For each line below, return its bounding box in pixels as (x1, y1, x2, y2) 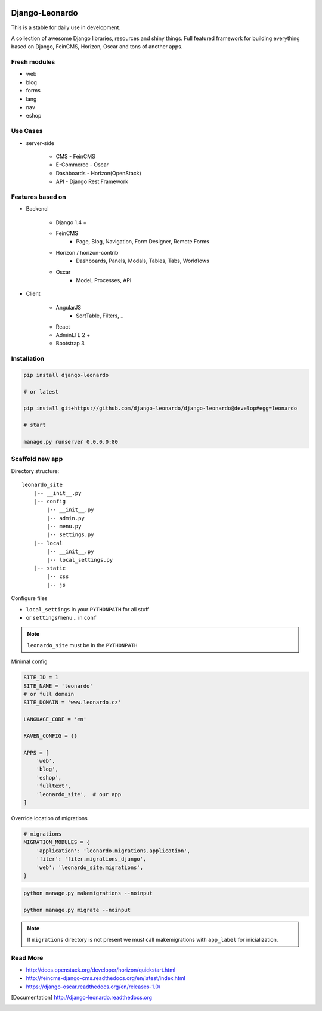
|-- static (33, 565, 66, 572)
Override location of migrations (11, 814, 88, 821)
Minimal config (11, 658, 48, 665)
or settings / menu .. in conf (26, 614, 97, 621)
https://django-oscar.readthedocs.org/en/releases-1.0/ (26, 983, 161, 990)
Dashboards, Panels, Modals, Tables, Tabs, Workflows (76, 257, 210, 265)
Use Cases (11, 127, 43, 135)
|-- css (47, 573, 69, 580)
